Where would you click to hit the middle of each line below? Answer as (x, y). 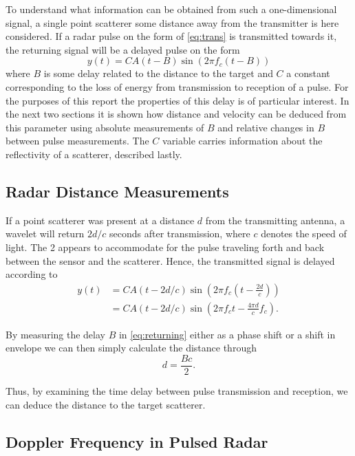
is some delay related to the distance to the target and (158, 73)
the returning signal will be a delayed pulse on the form (123, 49)
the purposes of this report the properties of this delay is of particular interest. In (177, 100)
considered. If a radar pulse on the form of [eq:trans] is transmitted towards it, (171, 36)
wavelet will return (45, 234)
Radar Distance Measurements (117, 191)
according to (32, 274)
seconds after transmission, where (180, 234)
